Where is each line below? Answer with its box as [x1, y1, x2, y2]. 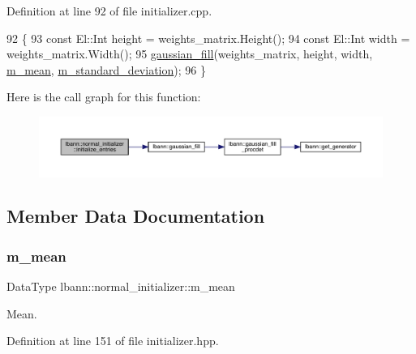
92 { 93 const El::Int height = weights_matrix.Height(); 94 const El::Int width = [6, 29, 410, 46]
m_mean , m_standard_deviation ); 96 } [6, 61, 206, 78]
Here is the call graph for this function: [6, 88, 201, 105]
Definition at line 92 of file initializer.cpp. [6, 2, 212, 19]
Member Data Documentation [6, 203, 265, 228]
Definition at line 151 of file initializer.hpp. [6, 332, 219, 349]
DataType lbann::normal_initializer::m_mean [6, 278, 235, 295]
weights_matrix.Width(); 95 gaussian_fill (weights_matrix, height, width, [6, 45, 373, 62]
